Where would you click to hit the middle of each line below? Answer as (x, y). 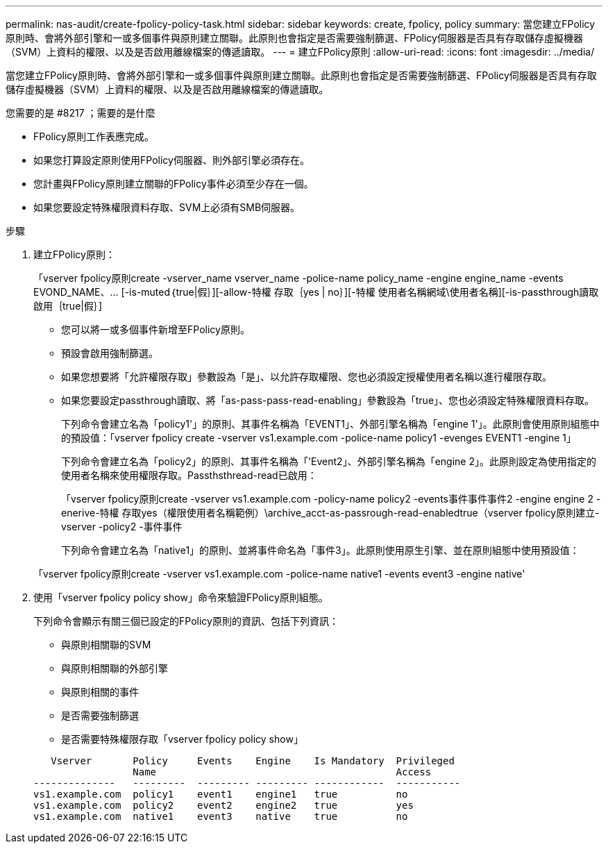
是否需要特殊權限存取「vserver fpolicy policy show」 (182, 739)
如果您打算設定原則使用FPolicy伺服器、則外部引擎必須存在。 (171, 160)
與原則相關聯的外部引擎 (115, 668)
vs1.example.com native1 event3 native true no (221, 816)
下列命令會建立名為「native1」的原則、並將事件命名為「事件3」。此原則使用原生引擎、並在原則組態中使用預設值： (320, 550)
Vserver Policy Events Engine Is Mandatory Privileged (253, 761)
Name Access (282, 772)
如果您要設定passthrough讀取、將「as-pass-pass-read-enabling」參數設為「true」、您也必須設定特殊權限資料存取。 (328, 400)
